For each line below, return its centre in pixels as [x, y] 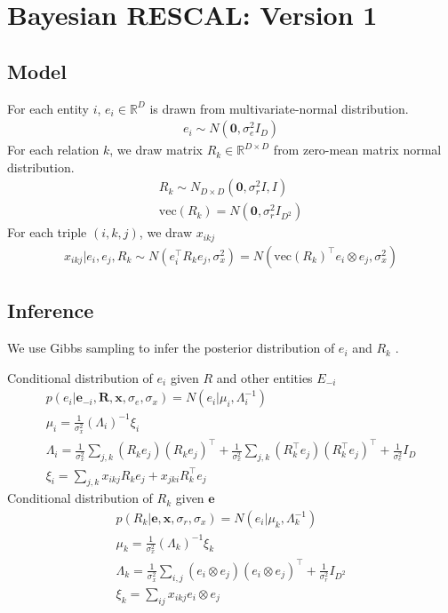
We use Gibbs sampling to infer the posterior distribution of [171, 348]
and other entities [264, 377]
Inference [51, 310]
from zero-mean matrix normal [357, 150]
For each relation [53, 150]
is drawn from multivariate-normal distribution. [279, 108]
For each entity [48, 108]
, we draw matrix [156, 150]
